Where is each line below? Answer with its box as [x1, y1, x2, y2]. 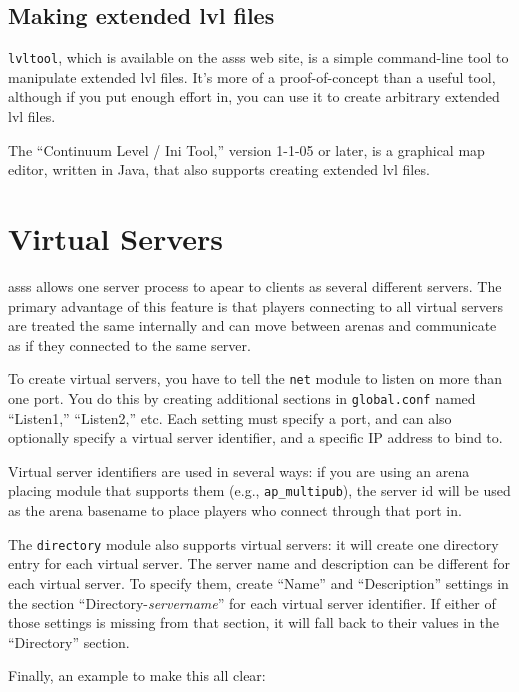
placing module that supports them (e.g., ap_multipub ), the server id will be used [8, 480, 511, 501]
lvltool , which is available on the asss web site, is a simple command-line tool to [8, 47, 509, 68]
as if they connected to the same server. [8, 334, 251, 355]
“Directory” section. [8, 631, 130, 652]
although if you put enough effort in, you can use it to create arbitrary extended [8, 86, 500, 107]
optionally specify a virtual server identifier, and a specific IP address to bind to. [8, 427, 503, 448]
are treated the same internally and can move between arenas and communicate [8, 315, 497, 336]
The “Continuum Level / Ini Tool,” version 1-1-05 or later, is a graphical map [8, 139, 485, 160]
